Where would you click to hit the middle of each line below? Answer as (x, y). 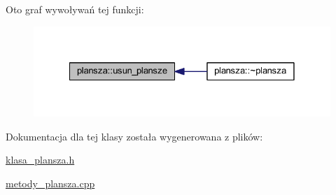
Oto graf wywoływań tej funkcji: (75, 9)
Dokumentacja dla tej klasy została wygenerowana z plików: (134, 136)
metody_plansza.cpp (50, 183)
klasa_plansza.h (40, 160)
